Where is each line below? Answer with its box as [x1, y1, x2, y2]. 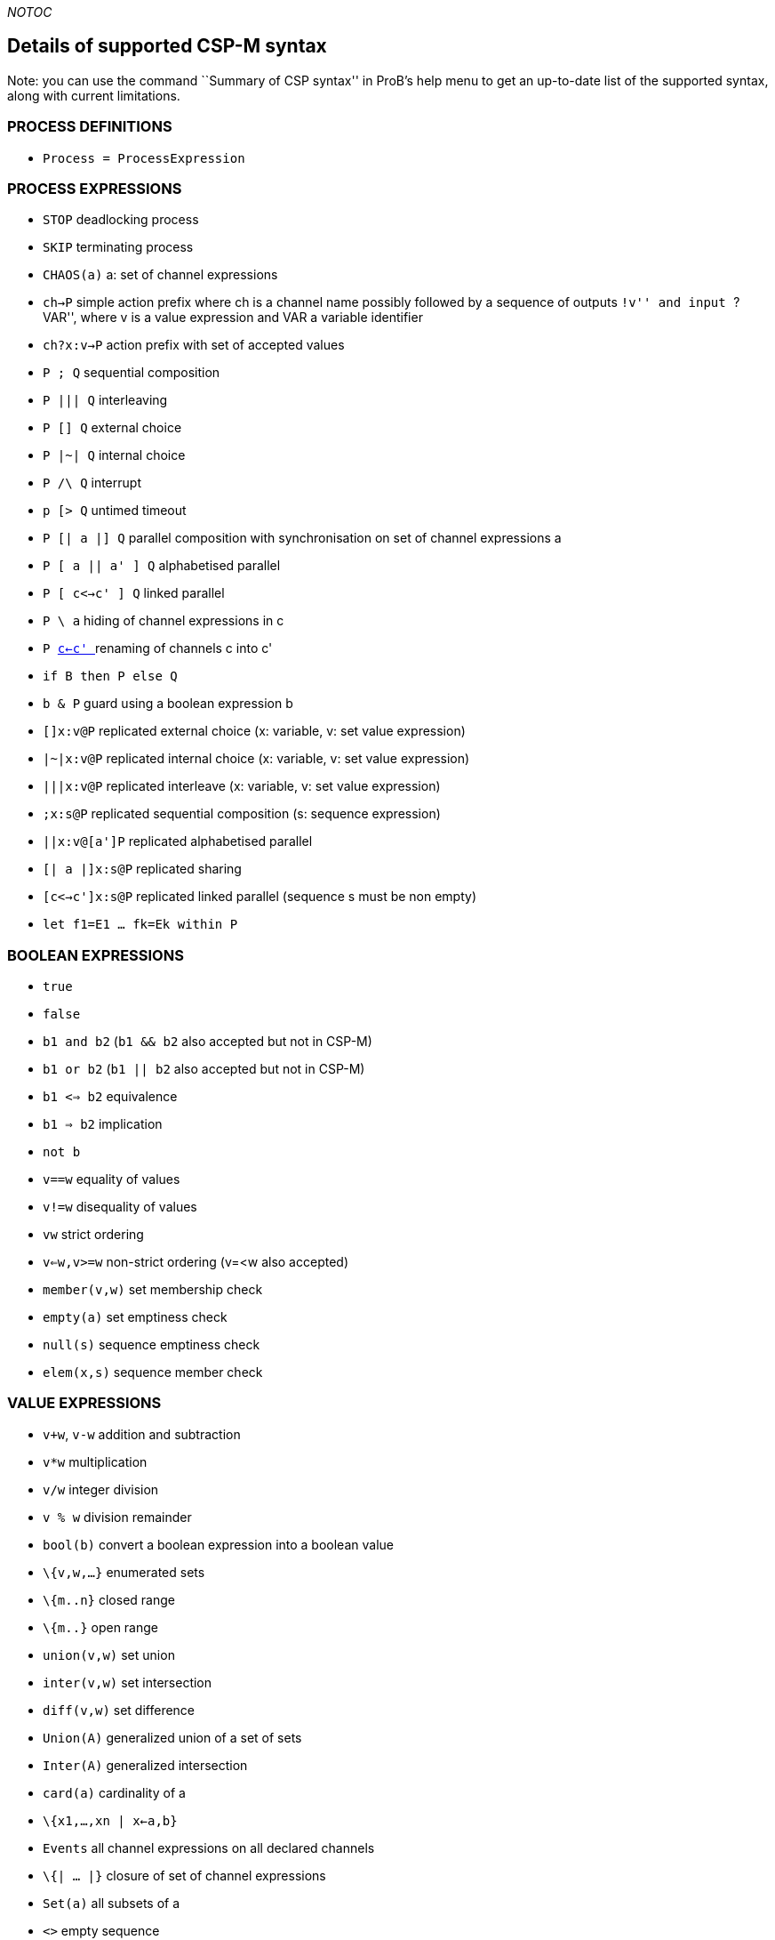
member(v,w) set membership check [43, 1282, 263, 1298]
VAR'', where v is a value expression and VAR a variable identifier [43, 310, 423, 326]
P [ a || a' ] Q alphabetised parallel [43, 558, 281, 574]
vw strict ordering [43, 1227, 144, 1243]
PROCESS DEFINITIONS [7, 117, 172, 136]
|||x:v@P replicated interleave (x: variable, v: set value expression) [43, 778, 441, 794]
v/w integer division [43, 1481, 159, 1497]
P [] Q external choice [43, 420, 182, 436]
